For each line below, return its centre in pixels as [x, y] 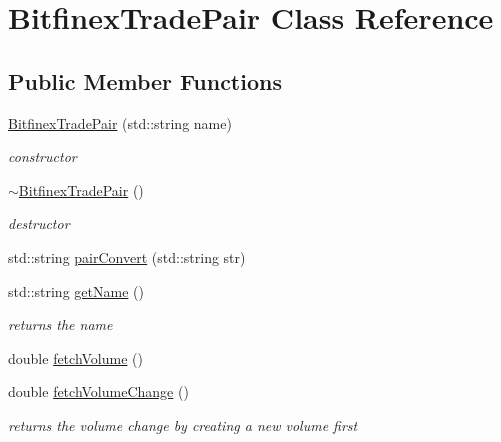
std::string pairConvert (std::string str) [127, 256]
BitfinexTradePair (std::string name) [120, 122]
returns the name [60, 324]
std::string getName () [76, 290]
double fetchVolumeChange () [98, 391]
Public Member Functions [145, 80]
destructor [39, 223]
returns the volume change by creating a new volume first [183, 424]
